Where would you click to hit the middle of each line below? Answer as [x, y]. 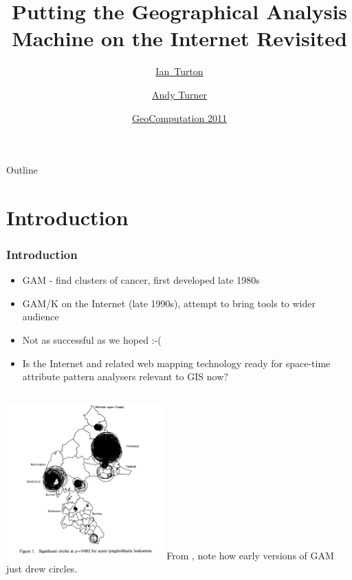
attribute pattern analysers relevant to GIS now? [125, 376]
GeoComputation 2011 [179, 117]
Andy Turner [179, 94]
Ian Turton [179, 71]
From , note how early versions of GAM [250, 555]
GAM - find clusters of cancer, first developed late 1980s [141, 280]
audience [41, 317]
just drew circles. [42, 569]
